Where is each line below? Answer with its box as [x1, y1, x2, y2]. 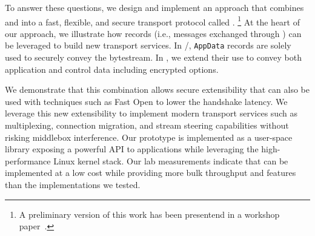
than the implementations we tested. [5, 178, 141, 191]
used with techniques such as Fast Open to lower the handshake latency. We [5, 95, 288, 107]
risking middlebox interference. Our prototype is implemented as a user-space [5, 130, 293, 143]
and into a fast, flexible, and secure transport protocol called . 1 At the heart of [5, 13, 300, 28]
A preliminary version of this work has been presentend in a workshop [19, 207, 280, 220]
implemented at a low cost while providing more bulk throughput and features [5, 166, 296, 179]
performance [5, 154, 51, 167]
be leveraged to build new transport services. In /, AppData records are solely [5, 39, 291, 52]
